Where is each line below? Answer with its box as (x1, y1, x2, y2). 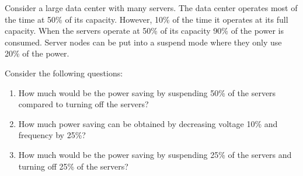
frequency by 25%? (18, 129, 86, 141)
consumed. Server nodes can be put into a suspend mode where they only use (5, 36, 282, 48)
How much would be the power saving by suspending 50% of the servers (18, 86, 276, 98)
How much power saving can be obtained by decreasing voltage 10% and (18, 117, 278, 129)
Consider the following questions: (5, 66, 123, 79)
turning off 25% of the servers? (18, 160, 128, 172)
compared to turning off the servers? (18, 98, 149, 110)
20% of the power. (5, 47, 69, 59)
